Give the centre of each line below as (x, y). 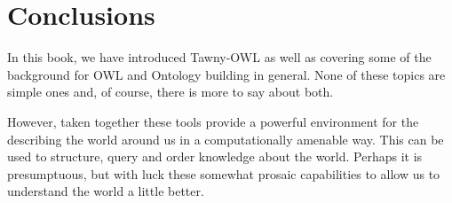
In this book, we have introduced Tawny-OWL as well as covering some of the (219, 57)
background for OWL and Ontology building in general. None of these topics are (226, 74)
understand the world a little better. (106, 191)
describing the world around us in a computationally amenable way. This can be (226, 139)
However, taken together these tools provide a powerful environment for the (213, 121)
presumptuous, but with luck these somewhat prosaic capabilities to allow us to (224, 173)
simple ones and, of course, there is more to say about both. (170, 92)
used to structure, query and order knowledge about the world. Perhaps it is (215, 156)
